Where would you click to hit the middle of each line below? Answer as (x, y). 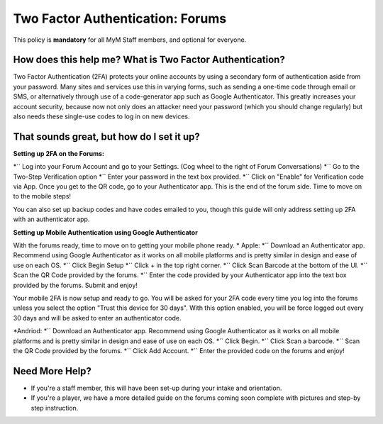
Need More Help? (52, 371)
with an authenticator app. (51, 219)
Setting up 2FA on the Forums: (59, 153)
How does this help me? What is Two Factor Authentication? (149, 60)
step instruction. (55, 408)
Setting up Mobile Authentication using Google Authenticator (105, 232)
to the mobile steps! (42, 196)
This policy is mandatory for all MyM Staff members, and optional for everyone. (130, 40)
